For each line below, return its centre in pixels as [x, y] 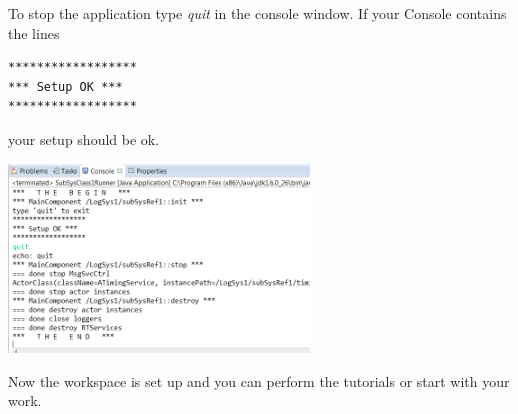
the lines [34, 32]
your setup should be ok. [84, 138]
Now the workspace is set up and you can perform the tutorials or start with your [259, 380]
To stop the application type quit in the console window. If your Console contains [257, 13]
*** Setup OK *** [65, 86]
